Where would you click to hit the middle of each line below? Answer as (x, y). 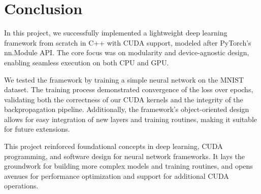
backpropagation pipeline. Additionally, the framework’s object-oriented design (127, 109)
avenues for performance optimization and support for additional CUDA (117, 176)
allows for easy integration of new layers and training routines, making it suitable (130, 119)
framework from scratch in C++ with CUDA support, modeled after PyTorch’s (128, 42)
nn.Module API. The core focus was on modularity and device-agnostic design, (127, 52)
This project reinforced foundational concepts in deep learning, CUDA (113, 146)
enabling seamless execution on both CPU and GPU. (87, 62)
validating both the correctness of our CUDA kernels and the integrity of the (124, 99)
